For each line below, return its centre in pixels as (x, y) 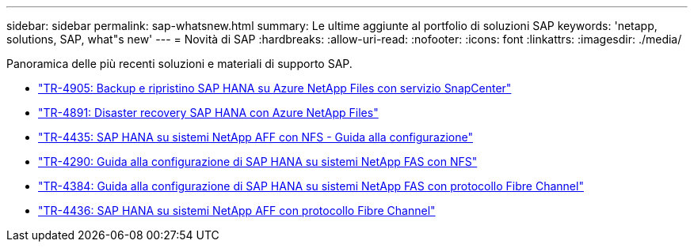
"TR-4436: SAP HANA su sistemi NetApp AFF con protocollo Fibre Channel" (237, 210)
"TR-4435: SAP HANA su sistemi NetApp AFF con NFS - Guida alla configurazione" (256, 137)
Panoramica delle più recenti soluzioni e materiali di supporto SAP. (179, 64)
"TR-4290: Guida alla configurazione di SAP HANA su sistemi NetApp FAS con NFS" (258, 162)
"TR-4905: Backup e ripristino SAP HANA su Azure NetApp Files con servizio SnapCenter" (275, 88)
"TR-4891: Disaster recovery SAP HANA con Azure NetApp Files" (208, 113)
